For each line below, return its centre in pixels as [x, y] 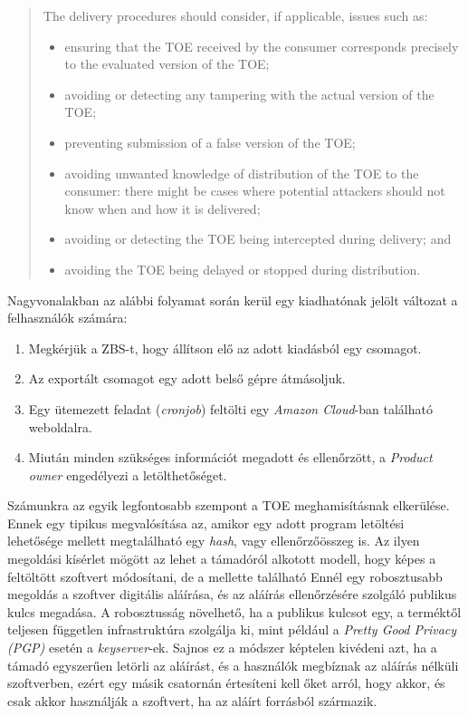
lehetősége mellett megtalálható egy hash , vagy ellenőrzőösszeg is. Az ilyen [214, 541]
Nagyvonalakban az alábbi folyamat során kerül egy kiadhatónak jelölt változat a [233, 300]
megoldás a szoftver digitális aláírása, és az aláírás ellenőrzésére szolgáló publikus [232, 594]
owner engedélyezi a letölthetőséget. [128, 474]
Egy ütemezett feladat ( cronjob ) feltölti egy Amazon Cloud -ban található [230, 408]
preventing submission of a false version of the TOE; [210, 142]
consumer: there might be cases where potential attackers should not [255, 191]
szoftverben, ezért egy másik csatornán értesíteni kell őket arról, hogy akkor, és [226, 683]
